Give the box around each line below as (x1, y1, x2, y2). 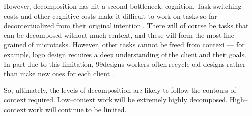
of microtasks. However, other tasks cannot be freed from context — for (28, 39, 245, 50)
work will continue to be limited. (28, 104, 127, 114)
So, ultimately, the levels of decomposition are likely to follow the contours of (4, 85, 236, 95)
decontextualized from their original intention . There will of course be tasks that (4, 20, 249, 30)
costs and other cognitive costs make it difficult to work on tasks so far (4, 10, 217, 21)
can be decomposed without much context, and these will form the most (4, 29, 222, 40)
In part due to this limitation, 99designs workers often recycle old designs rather (4, 58, 246, 69)
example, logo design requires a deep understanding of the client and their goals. (4, 49, 246, 59)
